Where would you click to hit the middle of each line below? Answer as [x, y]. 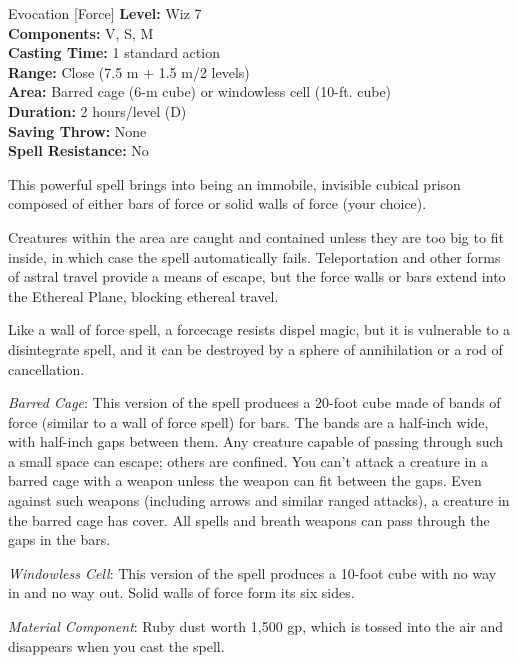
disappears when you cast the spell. [116, 645]
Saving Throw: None [77, 130]
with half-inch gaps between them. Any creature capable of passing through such [256, 441]
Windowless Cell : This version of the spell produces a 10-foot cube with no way [252, 572]
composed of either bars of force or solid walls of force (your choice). [217, 203]
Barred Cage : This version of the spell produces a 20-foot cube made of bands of [254, 402]
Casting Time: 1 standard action [114, 52]
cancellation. [46, 368]
